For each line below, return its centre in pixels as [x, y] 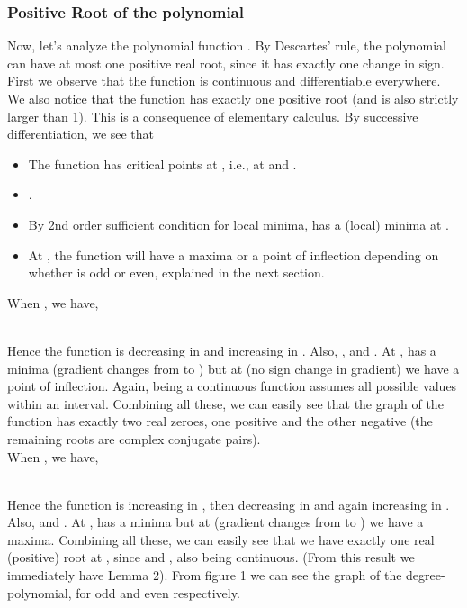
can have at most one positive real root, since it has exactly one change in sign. [226, 63]
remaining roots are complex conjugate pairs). [134, 438]
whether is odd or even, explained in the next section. [176, 272]
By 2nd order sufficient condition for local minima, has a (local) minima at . [238, 224]
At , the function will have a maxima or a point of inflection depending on [233, 254]
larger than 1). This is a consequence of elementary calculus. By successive [213, 116]
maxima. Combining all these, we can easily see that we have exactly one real [221, 539]
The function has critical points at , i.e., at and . [162, 163]
